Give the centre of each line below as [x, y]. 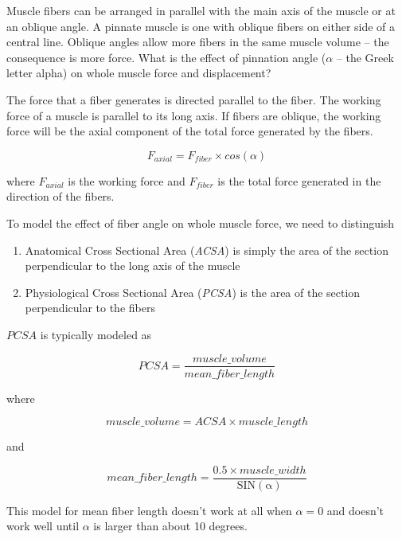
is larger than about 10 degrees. [170, 526]
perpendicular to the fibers [90, 308]
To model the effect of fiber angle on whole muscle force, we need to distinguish [201, 223]
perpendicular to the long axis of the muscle [133, 266]
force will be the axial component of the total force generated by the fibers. [190, 131]
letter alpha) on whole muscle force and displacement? [139, 73]
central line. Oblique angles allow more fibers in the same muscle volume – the [198, 42]
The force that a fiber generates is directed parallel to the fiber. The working [194, 99]
